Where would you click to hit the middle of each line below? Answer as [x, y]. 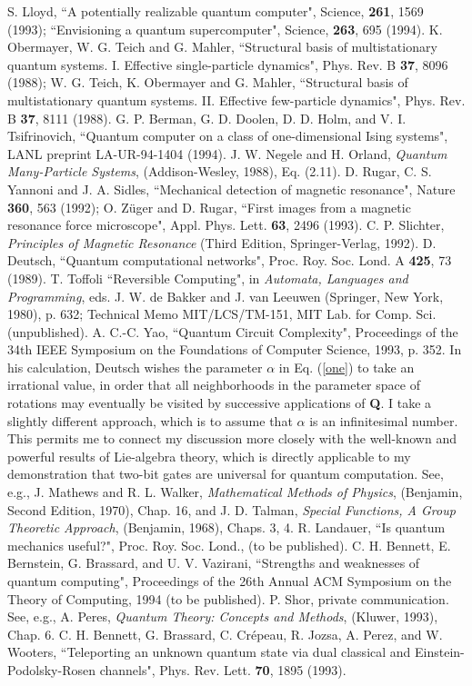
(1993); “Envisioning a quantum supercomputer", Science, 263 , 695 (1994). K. [225, 29]
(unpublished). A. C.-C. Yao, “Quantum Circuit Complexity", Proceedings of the [233, 331]
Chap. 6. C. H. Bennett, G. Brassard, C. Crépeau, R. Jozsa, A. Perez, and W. [225, 634]
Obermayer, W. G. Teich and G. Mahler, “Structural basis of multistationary [222, 47]
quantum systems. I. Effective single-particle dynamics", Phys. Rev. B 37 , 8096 [228, 64]
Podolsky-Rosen [51, 669]
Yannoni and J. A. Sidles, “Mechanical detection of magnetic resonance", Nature [231, 189]
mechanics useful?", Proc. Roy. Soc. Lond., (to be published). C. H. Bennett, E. [229, 545]
